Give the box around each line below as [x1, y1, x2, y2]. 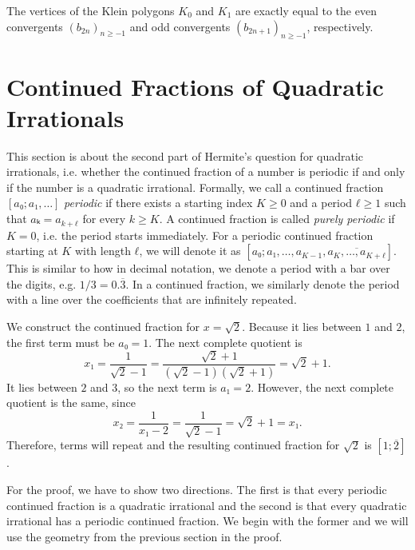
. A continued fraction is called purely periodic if [159, 210, 395, 227]
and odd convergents [129, 18, 231, 34]
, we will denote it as [139, 242, 241, 259]
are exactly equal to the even [235, 2, 377, 18]
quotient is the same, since [6, 394, 136, 411]
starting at [6, 242, 58, 259]
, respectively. [306, 18, 373, 34]
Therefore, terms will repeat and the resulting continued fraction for [6, 436, 340, 453]
